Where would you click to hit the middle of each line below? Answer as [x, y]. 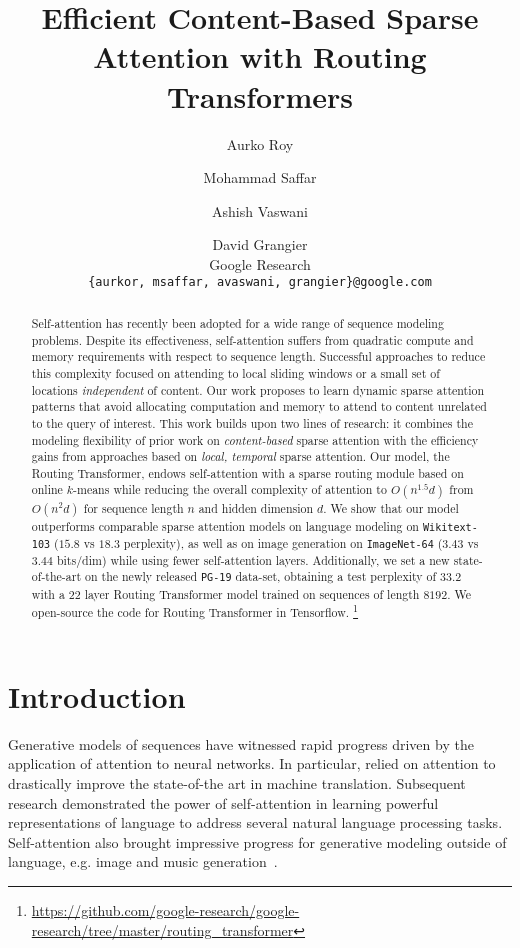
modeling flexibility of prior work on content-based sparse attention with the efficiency [255, 439]
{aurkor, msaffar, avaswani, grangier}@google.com [260, 282]
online [47, 489]
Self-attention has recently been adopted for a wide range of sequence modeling [237, 322]
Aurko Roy [260, 143]
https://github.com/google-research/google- [165, 910]
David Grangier [260, 244]
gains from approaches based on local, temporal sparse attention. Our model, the [240, 456]
